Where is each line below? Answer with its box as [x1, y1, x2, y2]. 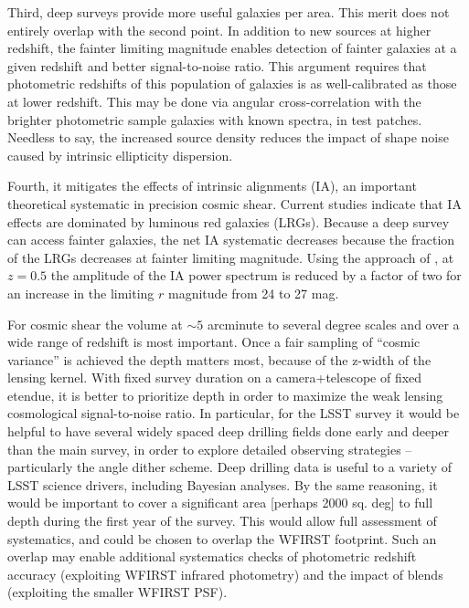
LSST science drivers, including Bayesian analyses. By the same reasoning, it [7, 475, 438, 494]
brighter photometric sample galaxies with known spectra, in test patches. [7, 110, 422, 129]
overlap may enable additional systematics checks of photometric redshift [7, 547, 417, 566]
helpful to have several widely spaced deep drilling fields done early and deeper [7, 422, 450, 441]
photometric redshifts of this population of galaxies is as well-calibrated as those [7, 74, 457, 93]
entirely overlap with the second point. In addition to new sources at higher [7, 20, 432, 39]
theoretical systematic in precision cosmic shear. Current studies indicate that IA [7, 194, 462, 213]
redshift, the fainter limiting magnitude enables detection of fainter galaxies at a [7, 38, 457, 58]
